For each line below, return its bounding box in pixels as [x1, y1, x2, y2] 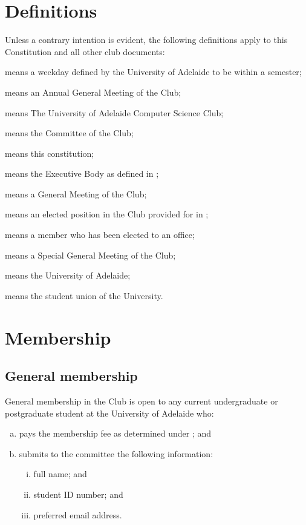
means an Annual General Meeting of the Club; [5, 85, 181, 98]
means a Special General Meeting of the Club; [5, 248, 176, 261]
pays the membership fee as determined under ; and [19, 427, 212, 440]
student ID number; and [33, 487, 123, 500]
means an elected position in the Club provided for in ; [5, 208, 209, 220]
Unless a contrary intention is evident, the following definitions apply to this [5, 33, 288, 46]
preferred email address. [33, 508, 122, 521]
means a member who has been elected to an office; [5, 228, 195, 241]
